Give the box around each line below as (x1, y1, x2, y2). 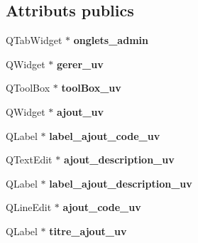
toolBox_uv (61, 80, 121, 95)
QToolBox (6, 80, 50, 95)
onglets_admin (73, 33, 148, 48)
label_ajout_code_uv (49, 128, 160, 143)
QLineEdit (6, 200, 52, 215)
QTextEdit (6, 152, 53, 167)
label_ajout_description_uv (49, 175, 192, 190)
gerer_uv (56, 56, 104, 71)
